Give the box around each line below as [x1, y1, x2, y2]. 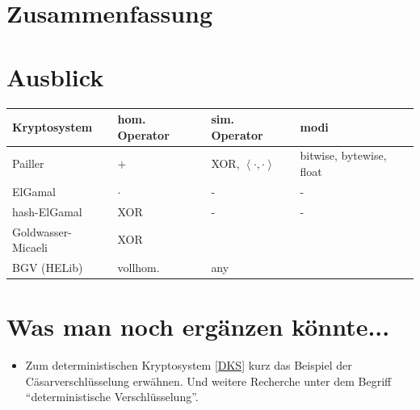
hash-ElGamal [12, 203, 82, 220]
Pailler [12, 155, 44, 172]
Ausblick [6, 60, 104, 93]
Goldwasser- [12, 223, 72, 240]
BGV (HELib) [12, 259, 83, 275]
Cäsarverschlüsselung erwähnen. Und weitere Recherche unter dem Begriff [25, 372, 392, 389]
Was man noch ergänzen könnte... [6, 310, 390, 343]
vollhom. [117, 259, 160, 275]
